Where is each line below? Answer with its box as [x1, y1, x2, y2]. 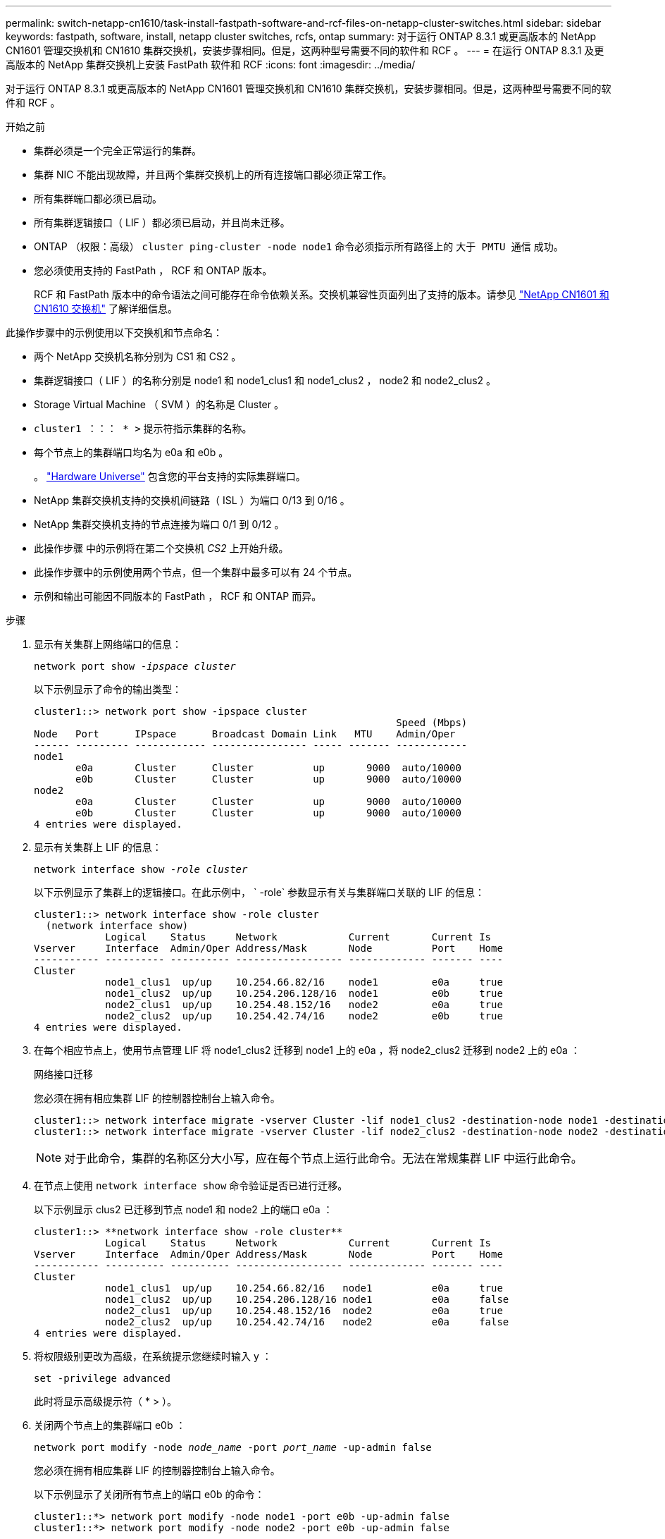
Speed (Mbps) [396, 717, 468, 728]
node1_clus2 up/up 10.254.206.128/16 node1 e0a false [105, 1294, 509, 1305]
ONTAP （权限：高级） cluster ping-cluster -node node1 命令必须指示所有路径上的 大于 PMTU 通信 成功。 [34, 240, 564, 252]
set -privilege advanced [34, 1373, 170, 1384]
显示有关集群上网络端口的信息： [34, 638, 182, 650]
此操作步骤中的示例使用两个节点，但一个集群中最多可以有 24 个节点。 [34, 566, 358, 578]
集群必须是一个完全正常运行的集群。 [34, 145, 201, 157]
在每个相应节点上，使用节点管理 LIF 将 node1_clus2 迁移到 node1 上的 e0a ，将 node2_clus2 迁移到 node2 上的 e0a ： [34, 1044, 580, 1056]
